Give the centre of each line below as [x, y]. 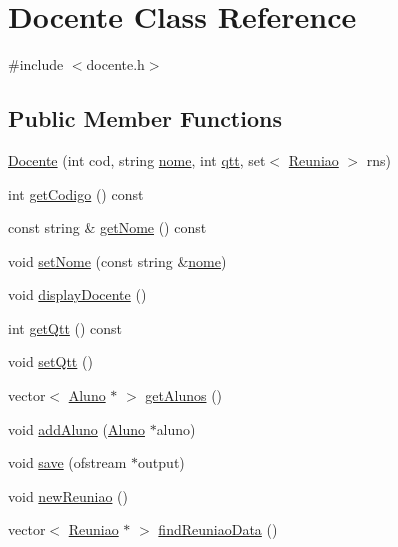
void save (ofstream [67, 462]
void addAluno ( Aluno [76, 428]
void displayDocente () [77, 294]
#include [36, 64]
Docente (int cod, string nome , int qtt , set [137, 159]
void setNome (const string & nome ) [117, 260]
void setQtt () [50, 361]
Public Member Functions [145, 118]
